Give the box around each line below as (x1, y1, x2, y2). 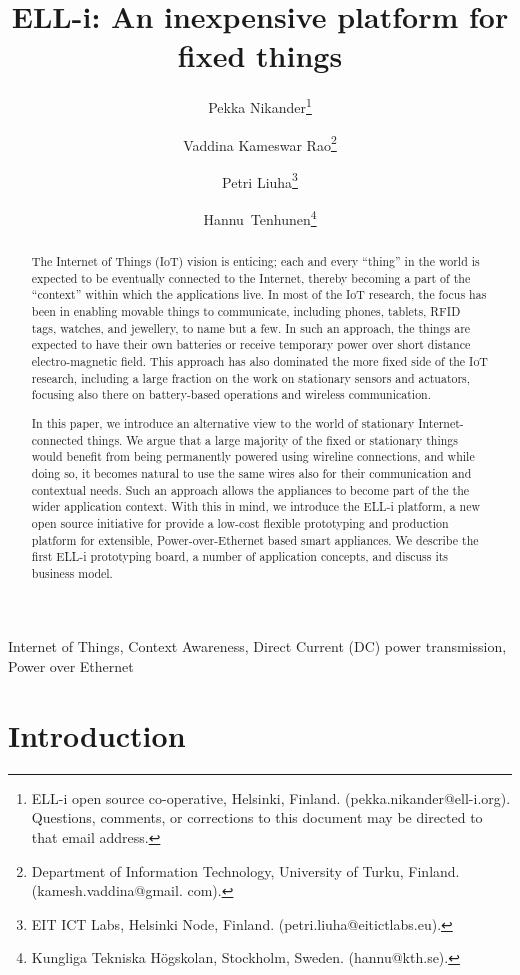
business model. (31, 564, 113, 581)
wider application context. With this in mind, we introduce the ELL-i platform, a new (31, 498, 481, 515)
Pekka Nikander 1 (208, 94, 312, 117)
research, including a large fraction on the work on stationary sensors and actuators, (31, 369, 471, 386)
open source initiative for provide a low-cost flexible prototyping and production (31, 514, 449, 531)
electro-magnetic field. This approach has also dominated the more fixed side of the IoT (31, 353, 488, 370)
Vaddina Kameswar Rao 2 (183, 131, 337, 155)
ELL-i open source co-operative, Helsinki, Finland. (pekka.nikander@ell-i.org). (31, 787, 511, 808)
